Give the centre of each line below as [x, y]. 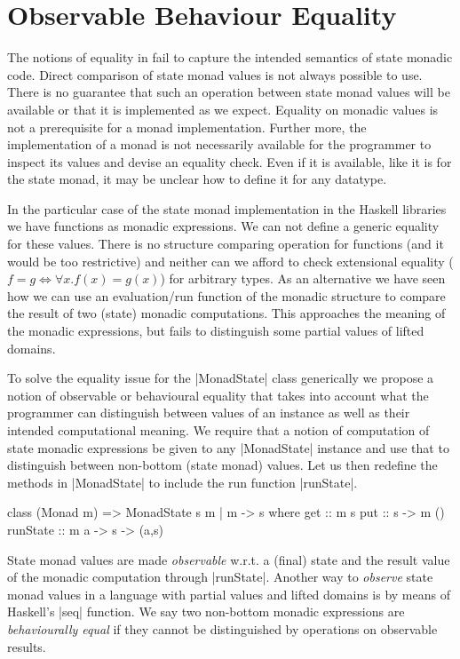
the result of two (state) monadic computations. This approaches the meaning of [226, 313]
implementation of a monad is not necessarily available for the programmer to [219, 144]
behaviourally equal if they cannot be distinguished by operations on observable [222, 628]
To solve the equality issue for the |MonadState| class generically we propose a [221, 378]
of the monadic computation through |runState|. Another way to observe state [220, 577]
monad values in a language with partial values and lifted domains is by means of [229, 594]
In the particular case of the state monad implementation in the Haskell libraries [227, 208]
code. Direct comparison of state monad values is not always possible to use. [215, 74]
